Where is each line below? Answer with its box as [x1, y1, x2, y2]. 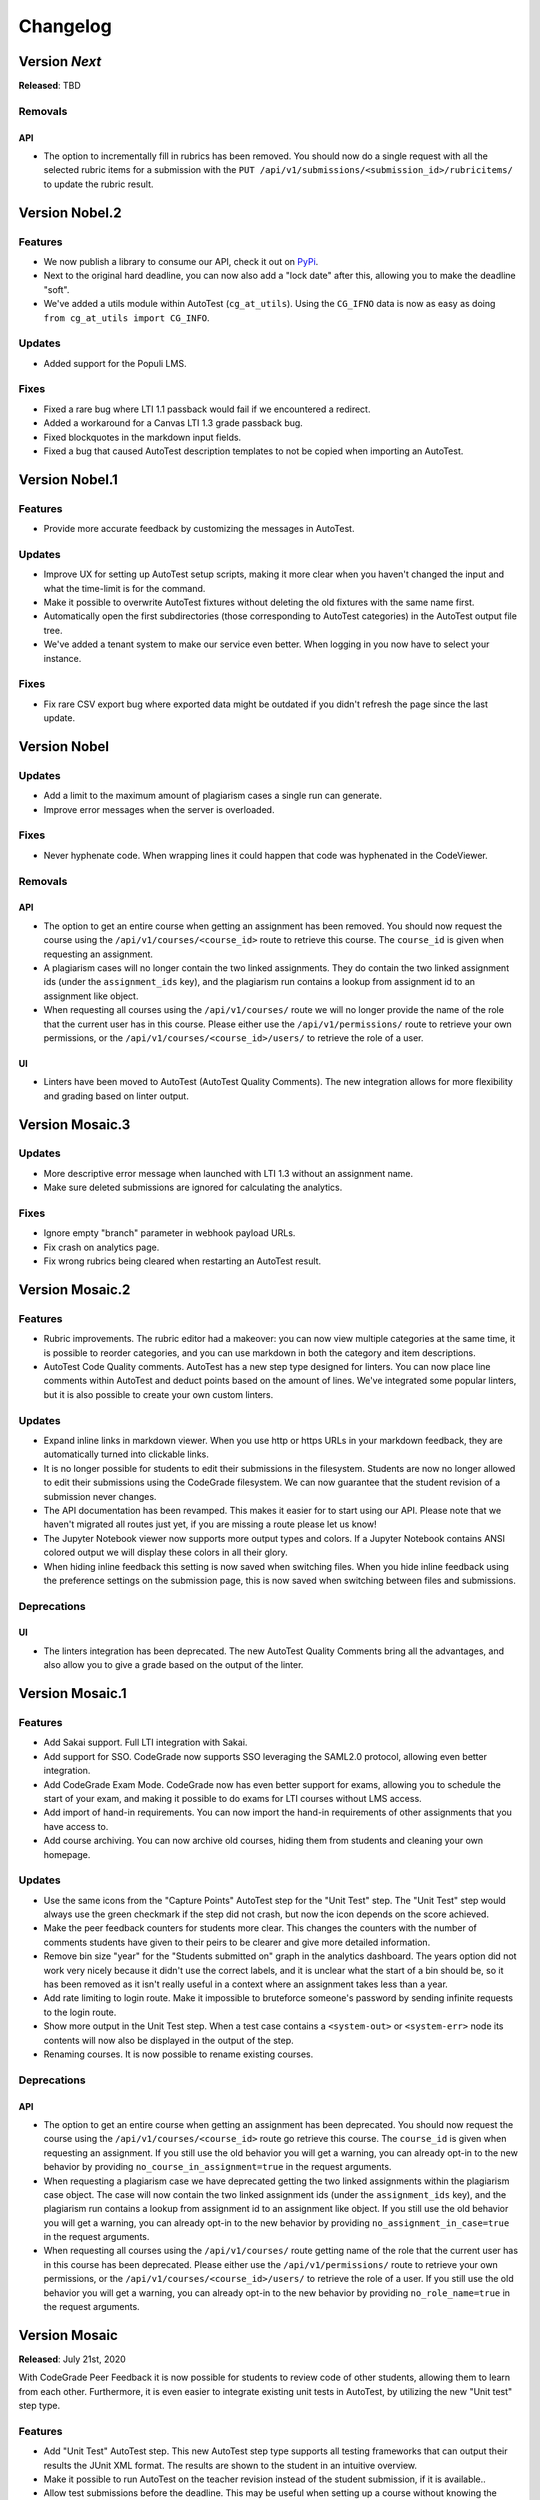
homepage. [43, 1848, 91, 1860]
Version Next [18, 53, 102, 70]
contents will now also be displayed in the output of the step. [43, 2034, 294, 2046]
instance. [43, 652, 82, 664]
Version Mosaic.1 [18, 1685, 127, 1702]
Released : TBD [18, 80, 82, 92]
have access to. [43, 1820, 109, 1832]
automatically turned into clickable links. [43, 1448, 209, 1460]
